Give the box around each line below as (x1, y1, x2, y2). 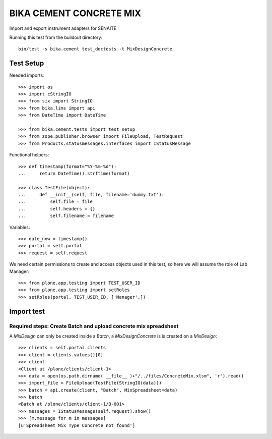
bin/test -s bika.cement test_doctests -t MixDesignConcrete (18, 46, 172, 52)
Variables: (9, 224, 30, 230)
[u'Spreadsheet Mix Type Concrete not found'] (18, 422, 135, 428)
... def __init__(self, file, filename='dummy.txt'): (18, 192, 165, 198)
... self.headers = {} (18, 206, 96, 211)
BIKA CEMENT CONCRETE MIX (9, 8, 142, 19)
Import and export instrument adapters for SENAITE (9, 25, 117, 31)
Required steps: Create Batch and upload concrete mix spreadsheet (9, 322, 179, 330)
